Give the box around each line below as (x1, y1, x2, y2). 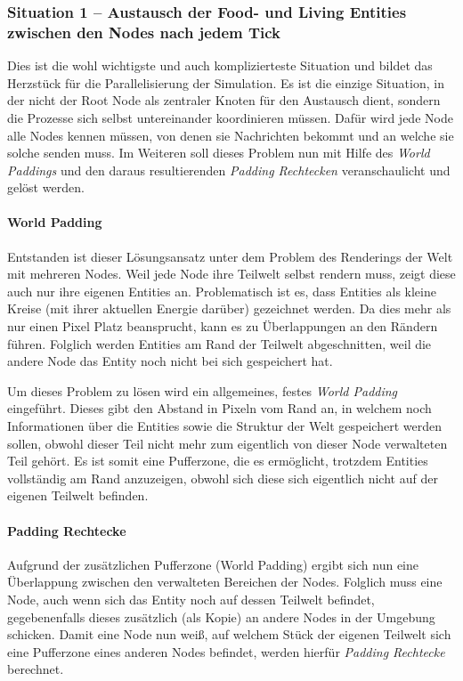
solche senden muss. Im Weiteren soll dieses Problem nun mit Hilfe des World (7, 143, 430, 162)
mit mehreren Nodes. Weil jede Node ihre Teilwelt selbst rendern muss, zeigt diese (7, 264, 456, 283)
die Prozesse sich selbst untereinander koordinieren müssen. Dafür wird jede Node (7, 108, 453, 126)
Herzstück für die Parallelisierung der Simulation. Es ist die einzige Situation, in (7, 73, 444, 92)
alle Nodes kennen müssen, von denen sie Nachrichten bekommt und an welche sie (7, 126, 454, 144)
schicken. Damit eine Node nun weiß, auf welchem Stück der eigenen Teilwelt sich (7, 625, 451, 644)
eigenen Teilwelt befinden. (7, 486, 149, 505)
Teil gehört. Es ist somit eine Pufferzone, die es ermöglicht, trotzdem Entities (7, 451, 428, 470)
